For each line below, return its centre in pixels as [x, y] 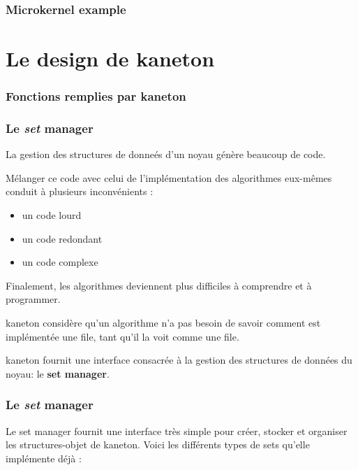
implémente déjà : [44, 458]
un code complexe [60, 262]
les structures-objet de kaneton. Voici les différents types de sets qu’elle [158, 444]
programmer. [33, 299]
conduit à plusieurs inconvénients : [80, 191]
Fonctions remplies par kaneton [96, 96]
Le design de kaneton [110, 58]
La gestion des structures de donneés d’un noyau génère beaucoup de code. [166, 154]
